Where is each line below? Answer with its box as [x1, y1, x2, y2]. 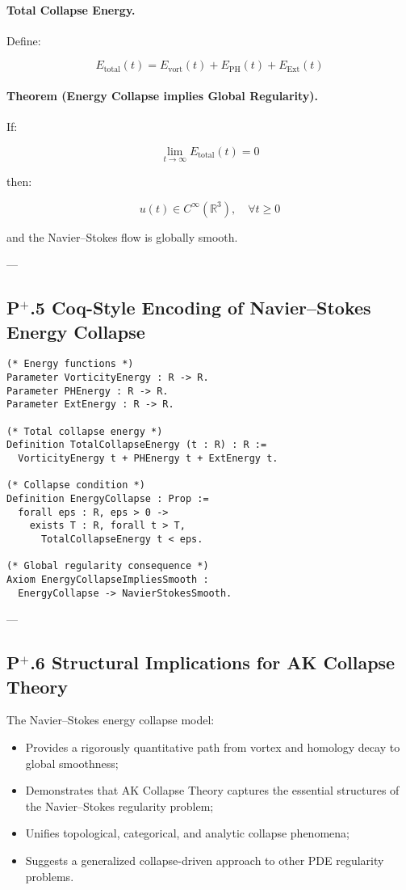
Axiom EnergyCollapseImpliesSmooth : [6, 573, 209, 585]
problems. [25, 867, 74, 884]
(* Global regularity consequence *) [6, 560, 209, 572]
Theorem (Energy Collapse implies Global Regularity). [6, 86, 319, 103]
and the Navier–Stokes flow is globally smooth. [6, 228, 238, 245]
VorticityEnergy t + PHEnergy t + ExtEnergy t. [18, 452, 278, 464]
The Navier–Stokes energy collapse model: [6, 711, 215, 728]
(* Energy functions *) [6, 358, 134, 370]
